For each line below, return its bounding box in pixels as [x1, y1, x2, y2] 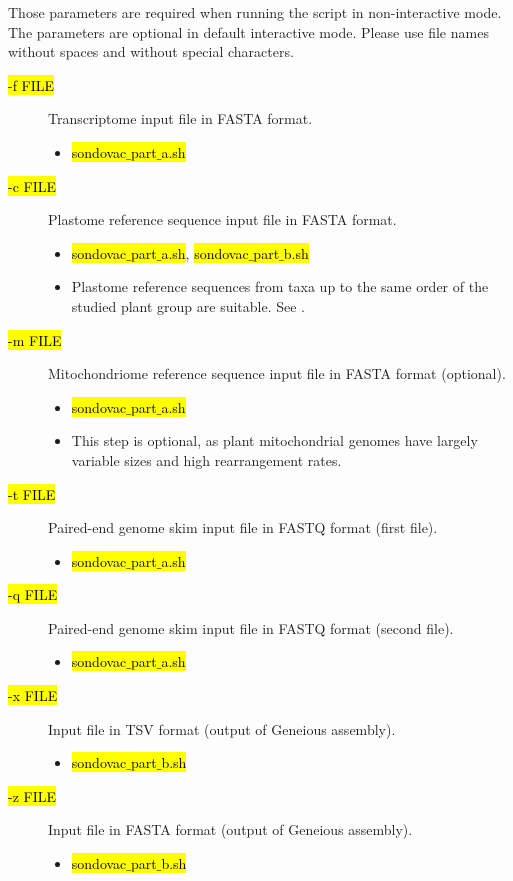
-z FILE [8, 785, 57, 806]
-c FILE [8, 175, 57, 196]
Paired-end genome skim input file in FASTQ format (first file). [48, 517, 438, 538]
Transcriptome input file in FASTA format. [48, 108, 313, 129]
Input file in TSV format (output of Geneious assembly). [48, 718, 396, 739]
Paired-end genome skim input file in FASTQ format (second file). [48, 617, 454, 638]
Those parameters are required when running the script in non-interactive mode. [8, 2, 502, 22]
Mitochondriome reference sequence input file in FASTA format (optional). [48, 363, 506, 384]
